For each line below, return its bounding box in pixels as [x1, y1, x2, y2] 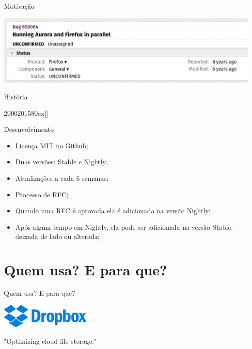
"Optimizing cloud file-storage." [4, 335, 97, 346]
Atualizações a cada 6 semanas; [15, 173, 109, 183]
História [4, 92, 28, 102]
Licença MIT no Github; [15, 140, 88, 150]
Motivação [4, 1, 34, 11]
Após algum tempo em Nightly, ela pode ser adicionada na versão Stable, [15, 222, 233, 232]
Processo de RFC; [15, 189, 69, 199]
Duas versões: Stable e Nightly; [15, 157, 108, 167]
